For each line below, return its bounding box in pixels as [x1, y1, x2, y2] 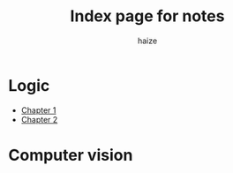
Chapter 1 [20, 104, 56, 116]
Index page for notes [70, 6, 225, 26]
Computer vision [8, 145, 133, 165]
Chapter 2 [20, 114, 58, 124]
